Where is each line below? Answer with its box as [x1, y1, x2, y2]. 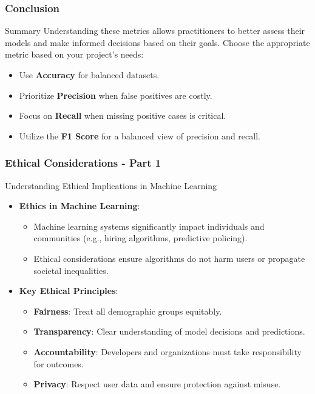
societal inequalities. [33, 264, 109, 276]
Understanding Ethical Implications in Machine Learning [5, 179, 217, 192]
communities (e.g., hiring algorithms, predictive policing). [33, 232, 248, 244]
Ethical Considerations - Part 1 [5, 155, 161, 170]
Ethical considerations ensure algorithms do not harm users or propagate [33, 252, 305, 264]
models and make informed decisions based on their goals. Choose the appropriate [5, 36, 310, 48]
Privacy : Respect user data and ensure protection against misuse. [33, 378, 281, 390]
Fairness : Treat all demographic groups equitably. [33, 304, 222, 317]
